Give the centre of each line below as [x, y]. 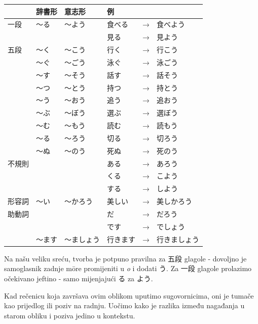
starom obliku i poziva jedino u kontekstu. [70, 315]
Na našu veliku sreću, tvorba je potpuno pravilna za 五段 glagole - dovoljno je [125, 258]
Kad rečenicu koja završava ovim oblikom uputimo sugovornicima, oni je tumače [129, 295]
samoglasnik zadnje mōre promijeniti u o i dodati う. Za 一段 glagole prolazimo [128, 268]
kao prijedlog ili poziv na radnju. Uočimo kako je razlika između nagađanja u [124, 305]
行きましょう [178, 239]
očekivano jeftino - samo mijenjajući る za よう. [79, 278]
